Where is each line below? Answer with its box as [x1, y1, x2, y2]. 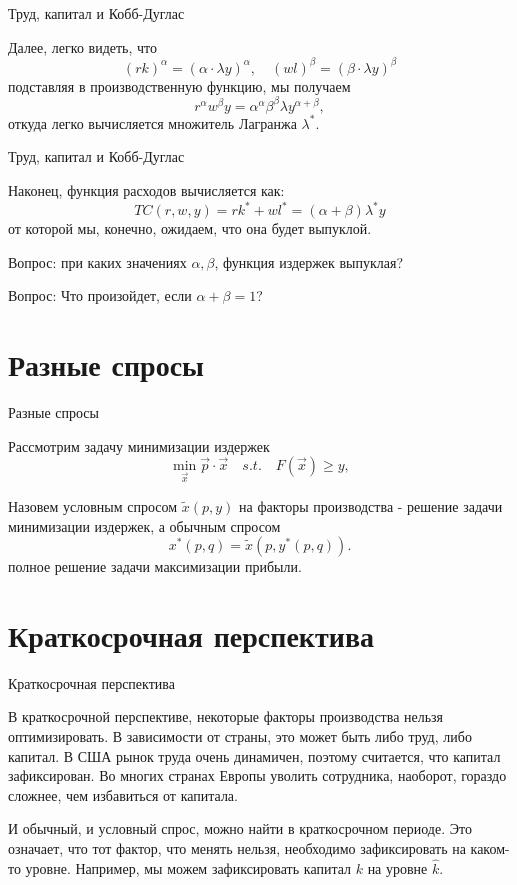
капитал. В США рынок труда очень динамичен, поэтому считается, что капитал [8, 745, 501, 766]
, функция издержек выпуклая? [214, 251, 404, 272]
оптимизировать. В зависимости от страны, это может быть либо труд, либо [8, 726, 472, 747]
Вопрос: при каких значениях [8, 251, 187, 272]
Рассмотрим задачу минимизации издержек [8, 435, 270, 456]
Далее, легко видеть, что [8, 36, 158, 57]
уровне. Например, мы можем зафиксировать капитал [25, 857, 352, 878]
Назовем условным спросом [8, 495, 178, 516]
